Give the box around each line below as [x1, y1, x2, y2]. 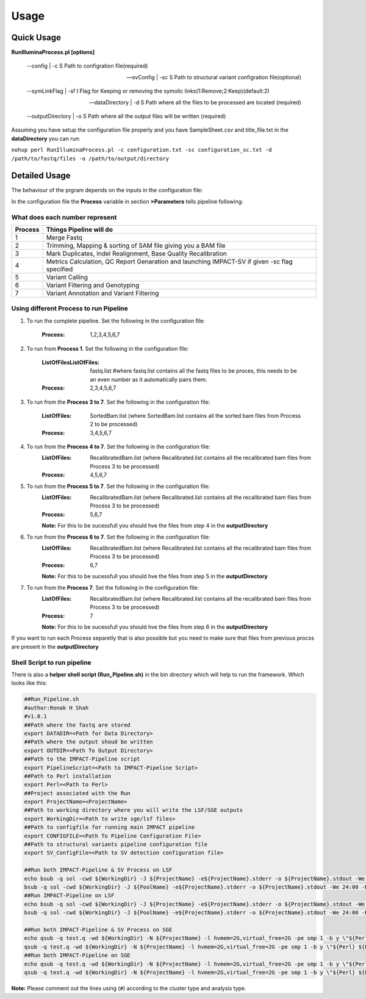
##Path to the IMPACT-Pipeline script [24, 756, 140, 762]
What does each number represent [11, 213, 117, 221]
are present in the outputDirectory [11, 643, 99, 650]
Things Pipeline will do [46, 226, 113, 234]
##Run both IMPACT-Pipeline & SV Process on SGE [24, 926, 173, 933]
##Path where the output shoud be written [24, 739, 153, 745]
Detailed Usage [11, 171, 71, 181]
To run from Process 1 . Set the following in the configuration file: [26, 345, 189, 352]
